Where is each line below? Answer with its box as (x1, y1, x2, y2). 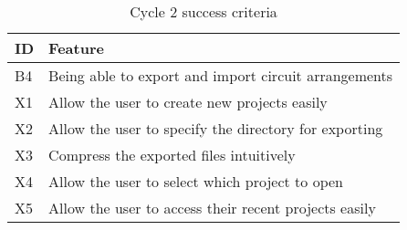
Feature (48, 37, 104, 58)
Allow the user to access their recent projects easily (48, 197, 376, 218)
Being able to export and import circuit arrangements (48, 65, 393, 86)
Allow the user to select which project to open (48, 171, 343, 192)
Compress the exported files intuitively (48, 144, 296, 165)
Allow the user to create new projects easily (48, 91, 328, 112)
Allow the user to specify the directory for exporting (48, 118, 383, 139)
